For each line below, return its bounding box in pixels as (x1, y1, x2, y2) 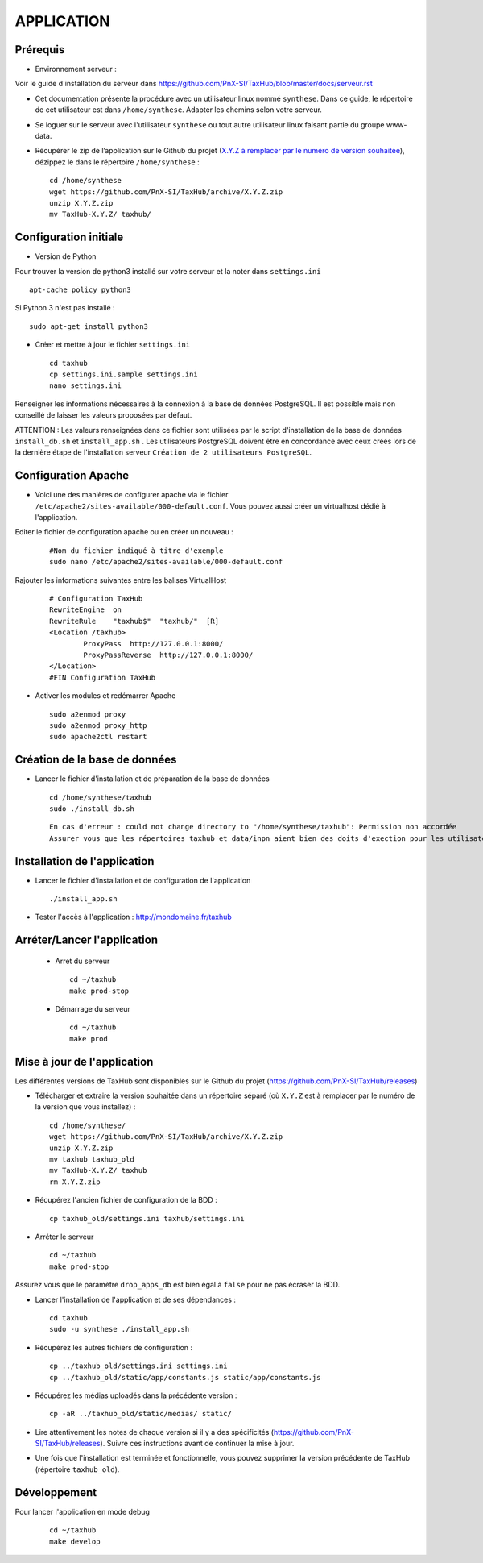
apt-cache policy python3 (29, 285, 132, 294)
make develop (49, 1536, 101, 1546)
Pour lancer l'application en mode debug (14, 1507, 151, 1516)
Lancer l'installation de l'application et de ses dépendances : (35, 1295, 237, 1304)
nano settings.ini (49, 381, 122, 390)
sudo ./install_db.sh (49, 804, 134, 813)
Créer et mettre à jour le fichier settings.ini (35, 339, 191, 350)
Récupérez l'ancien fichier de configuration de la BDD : (35, 1195, 217, 1205)
